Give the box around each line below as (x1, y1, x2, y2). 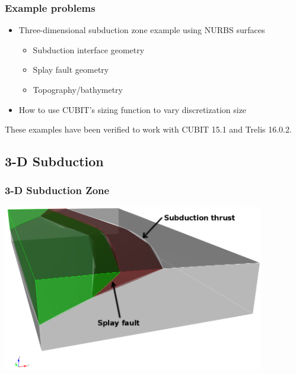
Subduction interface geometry (33, 43, 145, 56)
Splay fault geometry (33, 63, 109, 76)
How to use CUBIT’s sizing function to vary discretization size (18, 103, 247, 115)
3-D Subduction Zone (5, 183, 110, 198)
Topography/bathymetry (33, 83, 123, 95)
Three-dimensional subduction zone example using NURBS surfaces (18, 24, 265, 36)
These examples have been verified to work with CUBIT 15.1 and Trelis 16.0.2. (5, 123, 292, 136)
